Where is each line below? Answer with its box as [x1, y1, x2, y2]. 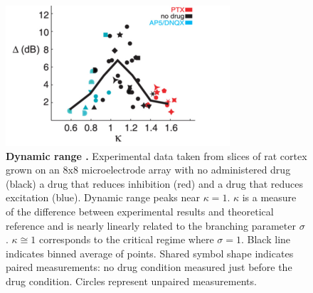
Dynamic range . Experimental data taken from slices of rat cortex [6, 148, 307, 163]
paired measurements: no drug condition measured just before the [6, 260, 292, 275]
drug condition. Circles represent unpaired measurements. [6, 273, 257, 288]
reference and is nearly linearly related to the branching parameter [6, 218, 296, 233]
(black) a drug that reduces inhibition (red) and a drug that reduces [6, 176, 304, 191]
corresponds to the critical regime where [38, 232, 214, 247]
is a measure [242, 190, 297, 205]
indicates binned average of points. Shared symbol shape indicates [6, 245, 294, 260]
